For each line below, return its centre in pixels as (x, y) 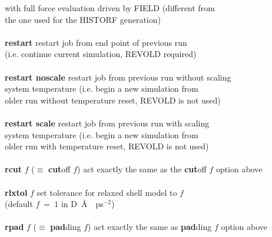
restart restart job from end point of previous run (96, 42)
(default (19, 204)
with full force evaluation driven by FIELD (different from (110, 8)
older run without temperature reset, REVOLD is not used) (113, 100)
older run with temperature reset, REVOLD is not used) (107, 146)
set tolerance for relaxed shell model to (107, 192)
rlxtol (16, 192)
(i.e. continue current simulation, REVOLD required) (101, 54)
